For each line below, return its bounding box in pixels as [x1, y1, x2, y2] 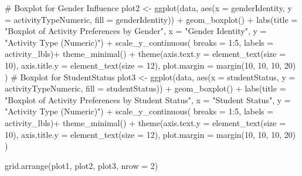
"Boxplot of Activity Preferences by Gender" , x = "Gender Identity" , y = [5, 25, 267, 37]
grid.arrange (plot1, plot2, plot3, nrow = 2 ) [5, 159, 158, 171]
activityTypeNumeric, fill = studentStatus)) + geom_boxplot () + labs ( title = [5, 82, 286, 94]
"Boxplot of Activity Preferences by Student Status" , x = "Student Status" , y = [5, 93, 291, 106]
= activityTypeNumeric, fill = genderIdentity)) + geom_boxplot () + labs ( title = [5, 13, 298, 25]
